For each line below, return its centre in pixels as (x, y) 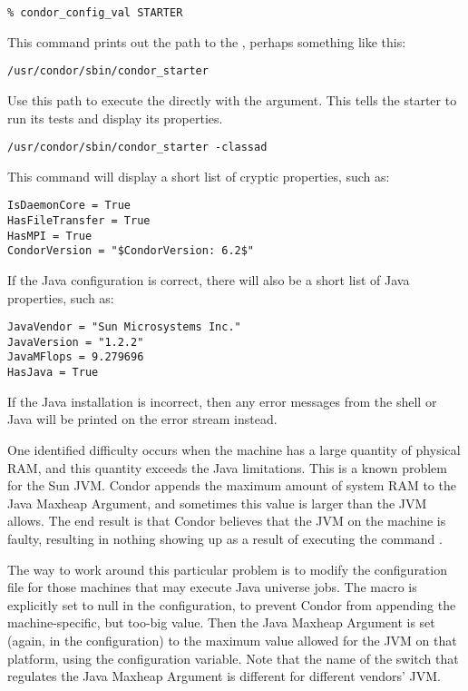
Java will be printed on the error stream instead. (142, 419)
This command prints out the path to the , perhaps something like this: (207, 41)
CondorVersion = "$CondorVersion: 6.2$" (131, 251)
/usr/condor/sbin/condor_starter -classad (137, 148)
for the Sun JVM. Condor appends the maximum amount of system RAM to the (232, 485)
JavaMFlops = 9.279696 (76, 357)
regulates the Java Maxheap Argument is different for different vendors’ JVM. (224, 676)
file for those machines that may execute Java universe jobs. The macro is (212, 587)
